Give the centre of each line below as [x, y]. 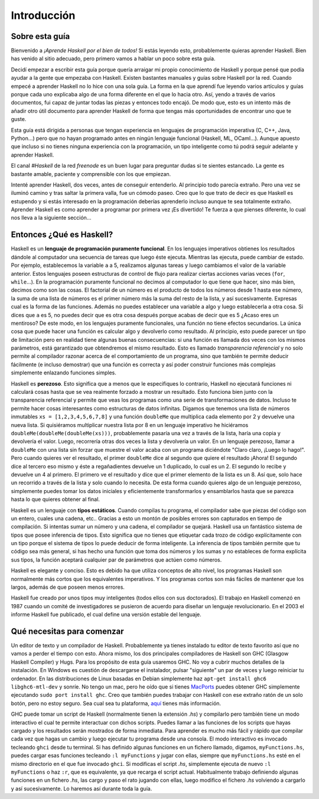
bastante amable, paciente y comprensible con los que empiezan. [91, 174]
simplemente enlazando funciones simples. [64, 373]
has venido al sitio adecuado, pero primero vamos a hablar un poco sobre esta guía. [113, 58]
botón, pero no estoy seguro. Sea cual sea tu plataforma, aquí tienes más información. [116, 703]
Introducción [43, 15]
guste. [19, 119]
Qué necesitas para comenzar [67, 631]
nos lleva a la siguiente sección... [51, 218]
